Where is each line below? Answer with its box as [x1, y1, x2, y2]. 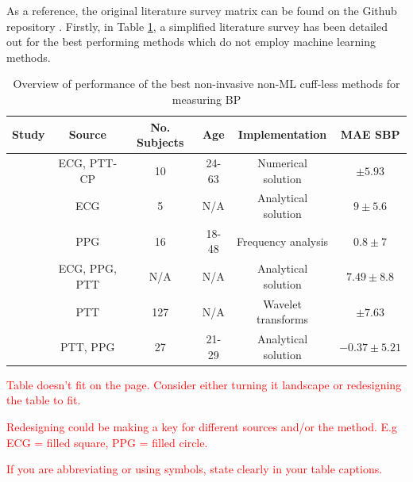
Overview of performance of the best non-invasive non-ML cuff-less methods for [13, 75, 400, 92]
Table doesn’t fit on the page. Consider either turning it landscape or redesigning [6, 376, 402, 392]
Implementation [237, 126, 327, 143]
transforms [256, 311, 309, 327]
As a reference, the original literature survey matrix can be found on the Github [6, 2, 397, 18]
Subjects [137, 134, 184, 151]
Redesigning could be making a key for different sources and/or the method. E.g [6, 419, 397, 435]
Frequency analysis [236, 232, 329, 249]
